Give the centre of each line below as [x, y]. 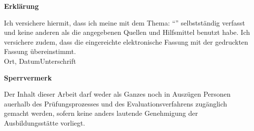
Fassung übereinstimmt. [40, 51]
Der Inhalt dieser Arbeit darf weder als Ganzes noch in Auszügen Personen [117, 94]
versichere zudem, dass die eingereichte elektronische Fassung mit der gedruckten [126, 41]
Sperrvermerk [28, 77]
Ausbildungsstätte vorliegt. [45, 122]
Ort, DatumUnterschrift [40, 61]
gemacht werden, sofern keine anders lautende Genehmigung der [101, 113]
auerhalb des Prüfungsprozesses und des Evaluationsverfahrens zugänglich [116, 103]
